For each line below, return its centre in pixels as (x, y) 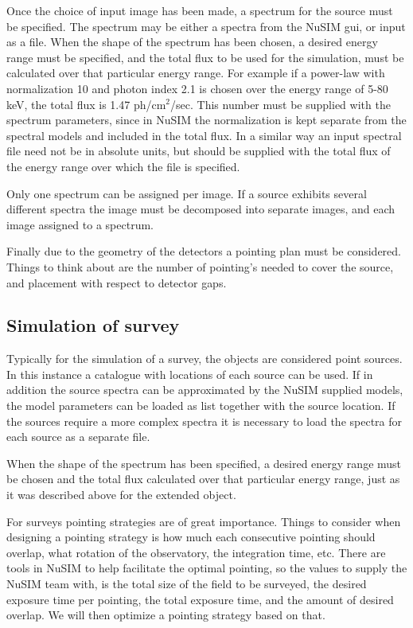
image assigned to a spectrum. (80, 224)
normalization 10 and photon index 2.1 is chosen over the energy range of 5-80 (197, 88)
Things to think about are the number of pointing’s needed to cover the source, (200, 266)
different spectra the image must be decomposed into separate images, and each (201, 209)
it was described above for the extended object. (121, 495)
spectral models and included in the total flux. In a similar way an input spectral (204, 135)
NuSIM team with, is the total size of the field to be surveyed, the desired (187, 584)
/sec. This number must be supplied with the (281, 104)
